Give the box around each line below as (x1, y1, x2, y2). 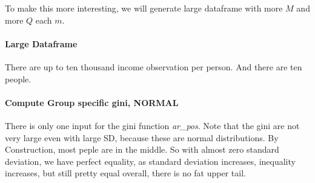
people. (5, 72, 31, 85)
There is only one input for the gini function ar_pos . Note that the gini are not (5, 119, 300, 131)
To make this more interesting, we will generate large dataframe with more (5, 2, 283, 14)
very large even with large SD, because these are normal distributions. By (5, 131, 279, 144)
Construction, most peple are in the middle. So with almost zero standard (5, 143, 279, 156)
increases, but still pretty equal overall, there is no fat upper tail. (5, 167, 246, 179)
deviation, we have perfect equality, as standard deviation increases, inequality (5, 155, 296, 167)
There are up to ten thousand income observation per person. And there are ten (5, 60, 302, 73)
